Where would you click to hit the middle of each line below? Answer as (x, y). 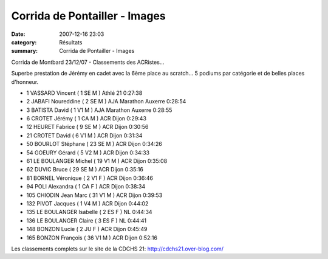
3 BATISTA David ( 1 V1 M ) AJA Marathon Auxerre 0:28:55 (99, 110)
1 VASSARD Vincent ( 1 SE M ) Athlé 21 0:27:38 (84, 93)
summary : (25, 51)
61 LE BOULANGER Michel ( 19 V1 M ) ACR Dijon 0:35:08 (97, 161)
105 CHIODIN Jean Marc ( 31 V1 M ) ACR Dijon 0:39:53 (94, 195)
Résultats (71, 42)
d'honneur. (25, 81)
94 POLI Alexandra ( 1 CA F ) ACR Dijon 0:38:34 (86, 187)
